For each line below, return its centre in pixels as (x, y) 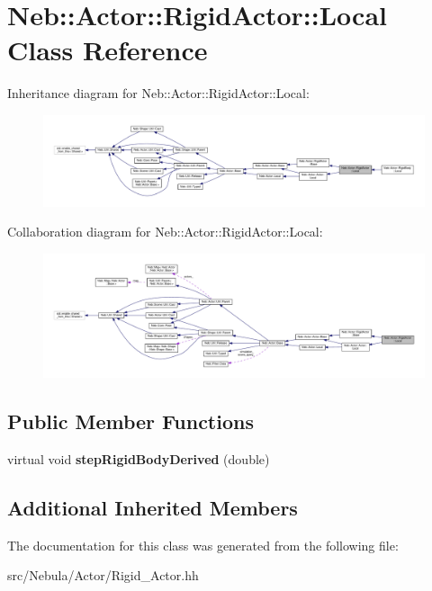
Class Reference (108, 50)
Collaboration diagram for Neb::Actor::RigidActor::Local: (165, 232)
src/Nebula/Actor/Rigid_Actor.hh (103, 575)
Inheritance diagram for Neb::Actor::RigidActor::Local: (158, 93)
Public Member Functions (130, 421)
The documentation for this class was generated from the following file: (203, 545)
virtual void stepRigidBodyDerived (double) (139, 459)
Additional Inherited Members (153, 508)
